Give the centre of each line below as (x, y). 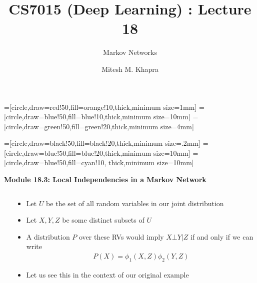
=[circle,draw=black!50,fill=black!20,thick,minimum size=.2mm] (102, 143)
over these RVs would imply (121, 236)
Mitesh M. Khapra (130, 69)
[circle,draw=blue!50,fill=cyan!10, (55, 162)
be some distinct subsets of (103, 220)
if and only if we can (222, 236)
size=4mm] (177, 126)
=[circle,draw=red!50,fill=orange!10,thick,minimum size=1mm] (100, 107)
